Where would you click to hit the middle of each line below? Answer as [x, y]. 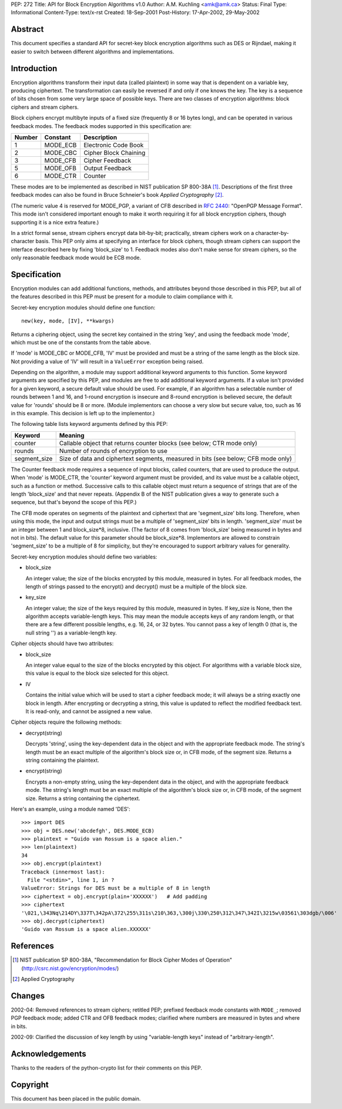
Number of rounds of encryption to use [113, 451]
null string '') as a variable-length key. [71, 633]
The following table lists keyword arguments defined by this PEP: [89, 424]
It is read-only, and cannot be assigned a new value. [89, 711]
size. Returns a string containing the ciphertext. [83, 798]
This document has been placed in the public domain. [76, 1098]
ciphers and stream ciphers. [45, 107]
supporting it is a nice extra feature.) [55, 222]
